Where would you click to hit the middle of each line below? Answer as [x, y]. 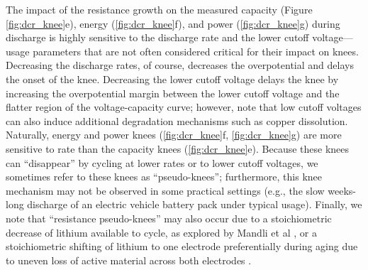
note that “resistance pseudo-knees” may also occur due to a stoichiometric [169, 218]
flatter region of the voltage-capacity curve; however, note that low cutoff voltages [184, 107]
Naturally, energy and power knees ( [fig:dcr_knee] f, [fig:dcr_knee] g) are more [174, 135]
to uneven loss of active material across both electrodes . [129, 260]
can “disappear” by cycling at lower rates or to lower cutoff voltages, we [162, 162]
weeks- [342, 190]
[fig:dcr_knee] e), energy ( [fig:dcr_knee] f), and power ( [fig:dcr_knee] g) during [173, 23]
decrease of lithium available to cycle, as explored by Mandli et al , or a [161, 232]
